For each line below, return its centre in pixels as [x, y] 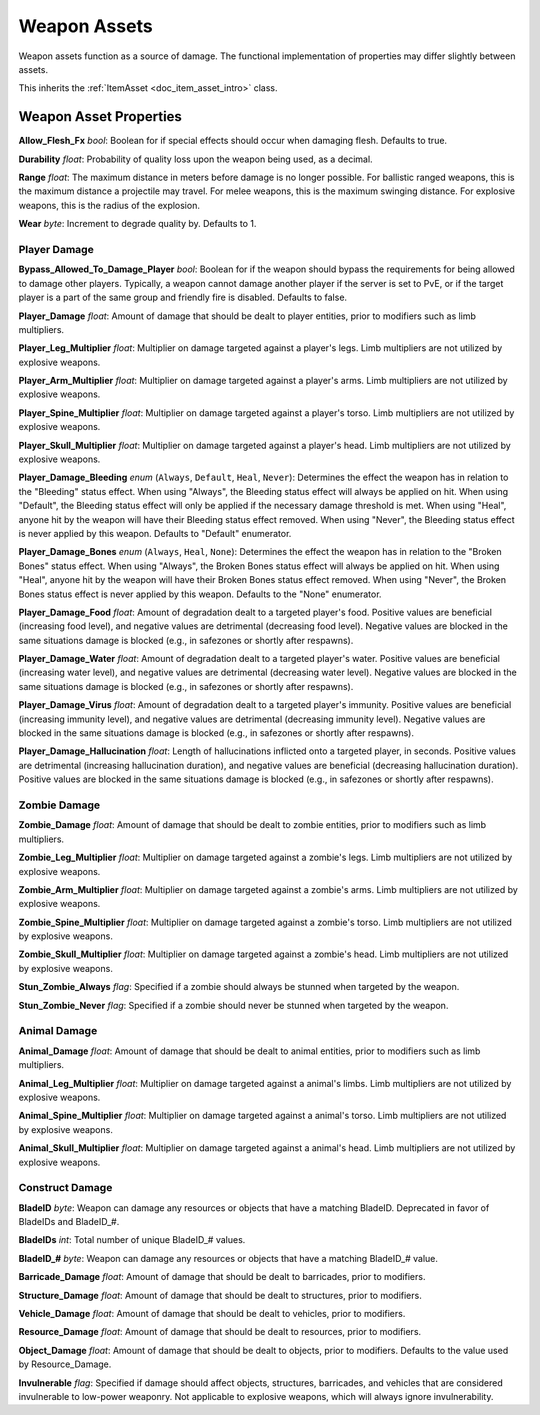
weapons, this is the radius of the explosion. [109, 205]
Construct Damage [65, 1188]
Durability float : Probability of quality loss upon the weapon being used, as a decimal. [196, 159]
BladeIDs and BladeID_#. [69, 1222]
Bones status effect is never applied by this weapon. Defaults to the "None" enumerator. [200, 594]
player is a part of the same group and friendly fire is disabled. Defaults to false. [183, 297]
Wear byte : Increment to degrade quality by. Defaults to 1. [137, 224]
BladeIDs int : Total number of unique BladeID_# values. [132, 1240]
